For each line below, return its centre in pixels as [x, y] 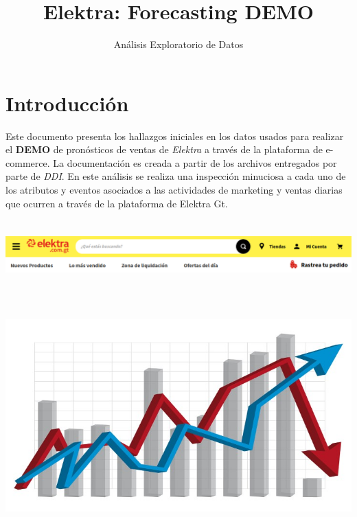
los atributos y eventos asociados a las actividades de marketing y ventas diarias [174, 190]
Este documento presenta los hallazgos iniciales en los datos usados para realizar [175, 136]
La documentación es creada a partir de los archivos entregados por [195, 162]
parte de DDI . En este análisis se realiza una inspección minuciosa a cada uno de [176, 176]
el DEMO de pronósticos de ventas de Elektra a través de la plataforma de [164, 149]
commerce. [28, 162]
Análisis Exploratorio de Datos [178, 44]
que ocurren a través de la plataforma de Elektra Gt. [117, 203]
